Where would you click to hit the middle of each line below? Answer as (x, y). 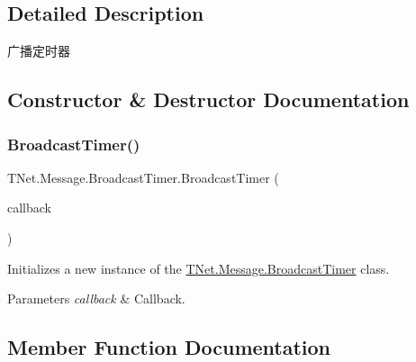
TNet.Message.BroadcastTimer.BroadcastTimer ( (143, 177)
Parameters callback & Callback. (96, 299)
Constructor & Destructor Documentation (208, 100)
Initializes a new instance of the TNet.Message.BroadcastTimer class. (199, 268)
